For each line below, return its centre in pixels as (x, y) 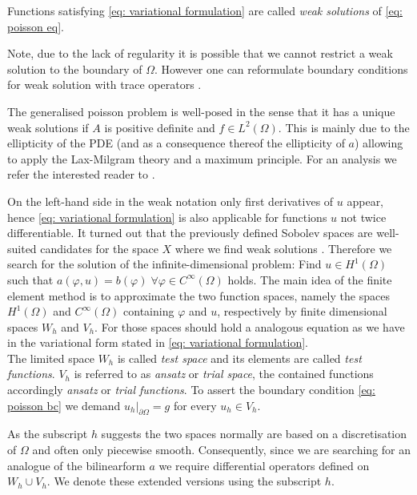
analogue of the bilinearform (76, 465)
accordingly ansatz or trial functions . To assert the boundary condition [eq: (191, 390)
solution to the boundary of (75, 68)
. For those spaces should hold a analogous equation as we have (250, 326)
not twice (363, 217)
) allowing (379, 143)
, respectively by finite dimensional (302, 311)
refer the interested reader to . (81, 174)
